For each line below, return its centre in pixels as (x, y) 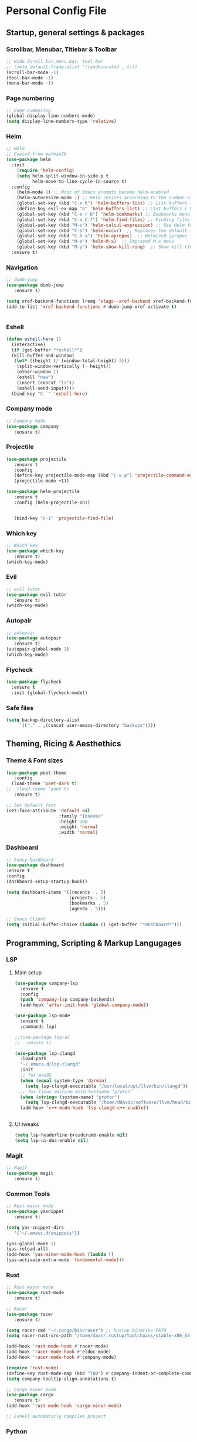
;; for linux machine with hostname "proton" (77, 1091)
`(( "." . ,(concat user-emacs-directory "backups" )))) (88, 726)
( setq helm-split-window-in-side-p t (63, 176)
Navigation (22, 267)
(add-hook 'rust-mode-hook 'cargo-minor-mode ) (64, 1406)
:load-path (33, 1059)
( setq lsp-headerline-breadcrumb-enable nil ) (71, 1135)
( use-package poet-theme (36, 773)
